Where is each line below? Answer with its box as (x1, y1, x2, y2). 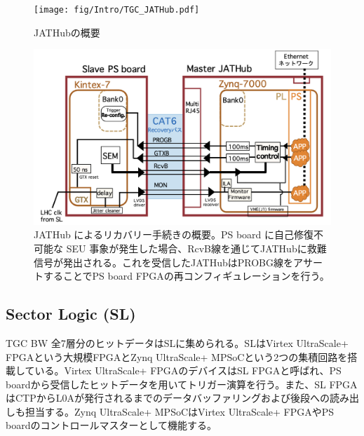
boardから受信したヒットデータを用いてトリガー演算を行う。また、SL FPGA (6, 376, 358, 391)
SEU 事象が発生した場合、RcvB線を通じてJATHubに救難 (66, 240, 327, 255)
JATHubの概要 (34, 25, 100, 39)
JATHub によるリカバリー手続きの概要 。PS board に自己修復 (34, 227, 314, 242)
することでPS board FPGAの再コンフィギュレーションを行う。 (43, 268, 330, 283)
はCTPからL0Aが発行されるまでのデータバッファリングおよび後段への (6, 390, 330, 405)
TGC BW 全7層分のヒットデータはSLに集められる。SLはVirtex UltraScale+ (6, 335, 349, 350)
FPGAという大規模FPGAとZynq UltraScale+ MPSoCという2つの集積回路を (6, 349, 348, 364)
